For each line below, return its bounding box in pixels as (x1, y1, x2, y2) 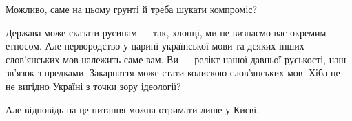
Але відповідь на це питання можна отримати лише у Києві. (6, 102, 260, 116)
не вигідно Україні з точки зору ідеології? (6, 78, 181, 93)
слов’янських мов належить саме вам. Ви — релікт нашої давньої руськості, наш (6, 52, 346, 66)
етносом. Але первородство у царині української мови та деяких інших (6, 38, 304, 53)
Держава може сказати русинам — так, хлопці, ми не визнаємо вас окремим (6, 25, 327, 39)
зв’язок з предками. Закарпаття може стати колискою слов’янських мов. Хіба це (6, 65, 340, 80)
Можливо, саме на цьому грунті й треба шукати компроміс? (6, 2, 258, 16)
